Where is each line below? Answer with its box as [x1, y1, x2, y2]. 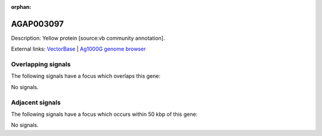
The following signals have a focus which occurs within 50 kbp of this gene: [11, 110, 198, 118]
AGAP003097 [11, 18, 64, 29]
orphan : [11, 4, 32, 10]
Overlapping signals [11, 60, 71, 68]
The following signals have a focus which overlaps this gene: [11, 72, 161, 80]
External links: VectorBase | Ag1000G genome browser [11, 45, 146, 53]
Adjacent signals [11, 98, 61, 106]
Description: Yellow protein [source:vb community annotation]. [11, 34, 165, 42]
